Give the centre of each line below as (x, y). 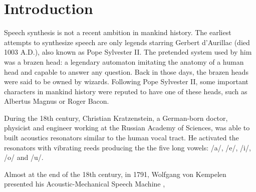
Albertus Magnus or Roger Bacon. (57, 101)
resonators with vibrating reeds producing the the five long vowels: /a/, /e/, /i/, (127, 147)
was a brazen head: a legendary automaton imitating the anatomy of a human (124, 61)
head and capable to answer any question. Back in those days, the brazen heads (126, 71)
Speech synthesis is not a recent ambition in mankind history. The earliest (118, 32)
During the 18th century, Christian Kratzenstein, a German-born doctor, (116, 118)
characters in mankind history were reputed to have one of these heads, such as (126, 91)
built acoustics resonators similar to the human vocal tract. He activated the (121, 138)
